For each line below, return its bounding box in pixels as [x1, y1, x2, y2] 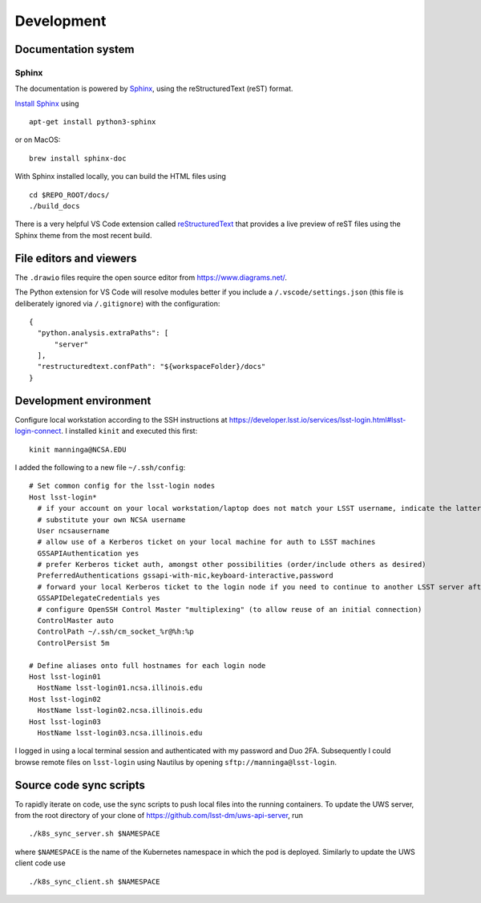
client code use [14, 858, 66, 868]
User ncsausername [37, 526, 110, 535]
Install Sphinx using [14, 99, 79, 108]
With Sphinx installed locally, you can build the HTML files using [14, 172, 226, 181]
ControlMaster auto [37, 616, 114, 626]
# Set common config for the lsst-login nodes [29, 481, 216, 491]
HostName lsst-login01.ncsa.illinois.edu [37, 683, 203, 693]
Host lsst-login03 [29, 717, 102, 726]
